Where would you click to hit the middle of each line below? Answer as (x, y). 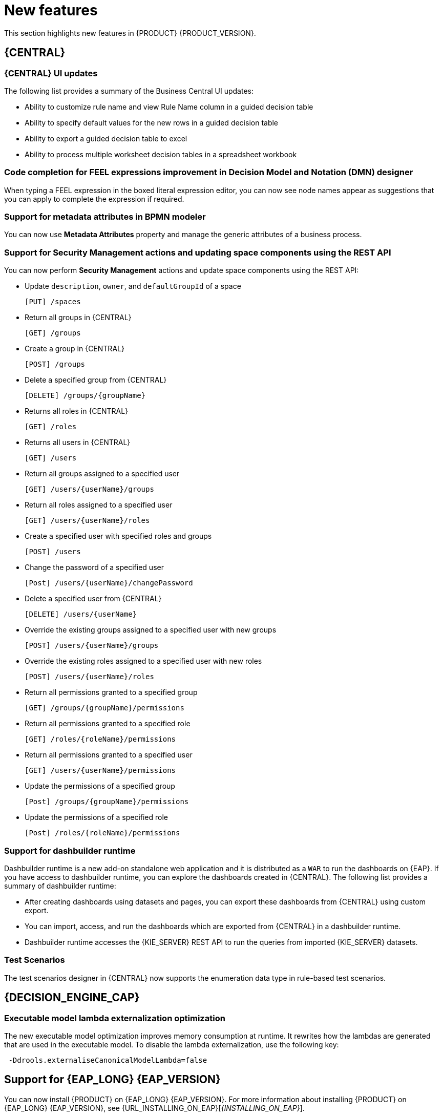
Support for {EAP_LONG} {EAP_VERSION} (112, 1080)
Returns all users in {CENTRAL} (78, 443)
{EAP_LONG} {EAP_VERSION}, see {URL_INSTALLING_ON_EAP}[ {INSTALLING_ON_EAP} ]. (154, 1108)
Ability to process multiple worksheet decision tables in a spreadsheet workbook (161, 154)
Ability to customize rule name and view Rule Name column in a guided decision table (169, 107)
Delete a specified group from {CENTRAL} (96, 380)
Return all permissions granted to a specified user (109, 755)
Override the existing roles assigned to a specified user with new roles (143, 661)
